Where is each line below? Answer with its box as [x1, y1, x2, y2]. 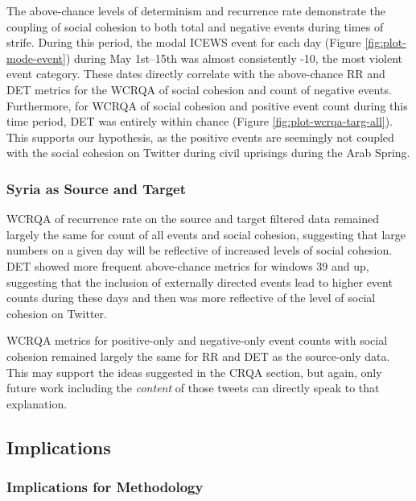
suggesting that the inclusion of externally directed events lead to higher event [6, 273, 393, 290]
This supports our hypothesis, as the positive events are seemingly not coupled [6, 128, 394, 145]
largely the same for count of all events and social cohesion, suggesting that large [6, 226, 406, 242]
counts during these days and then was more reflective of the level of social [6, 289, 376, 306]
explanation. [6, 395, 68, 412]
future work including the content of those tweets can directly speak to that [6, 379, 380, 396]
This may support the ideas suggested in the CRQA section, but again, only [6, 363, 382, 380]
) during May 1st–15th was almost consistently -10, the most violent [65, 49, 403, 66]
